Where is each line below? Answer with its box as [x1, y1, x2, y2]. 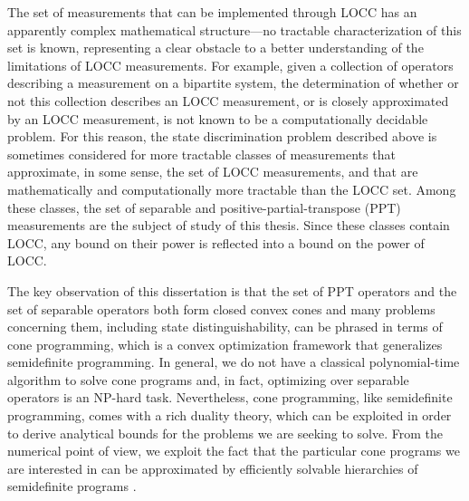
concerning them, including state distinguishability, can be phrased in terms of [7, 317, 443, 336]
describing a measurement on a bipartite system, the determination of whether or [7, 73, 459, 92]
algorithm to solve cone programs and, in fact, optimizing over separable [7, 370, 409, 389]
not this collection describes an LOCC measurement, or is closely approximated [7, 91, 449, 110]
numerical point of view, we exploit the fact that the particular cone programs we [7, 441, 460, 460]
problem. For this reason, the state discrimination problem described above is [7, 127, 437, 146]
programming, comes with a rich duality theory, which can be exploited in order [7, 406, 452, 425]
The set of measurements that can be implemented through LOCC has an [7, 3, 417, 21]
